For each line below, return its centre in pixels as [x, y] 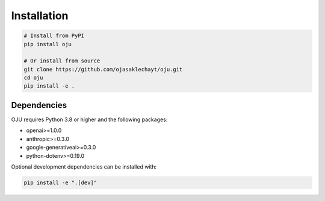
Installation [40, 16]
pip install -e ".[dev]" [60, 182]
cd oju [33, 78]
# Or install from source [62, 61]
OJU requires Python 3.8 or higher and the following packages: [89, 119]
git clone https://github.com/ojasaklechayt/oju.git [103, 69]
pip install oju [48, 44]
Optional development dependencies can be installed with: [84, 166]
